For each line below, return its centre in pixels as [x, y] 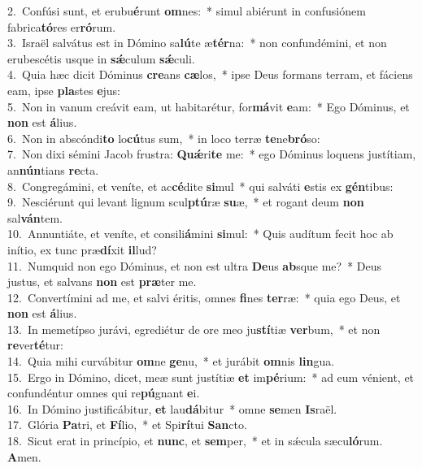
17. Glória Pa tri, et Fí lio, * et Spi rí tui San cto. [127, 425]
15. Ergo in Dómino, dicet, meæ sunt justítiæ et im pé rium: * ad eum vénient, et [211, 377]
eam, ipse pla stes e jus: [64, 90]
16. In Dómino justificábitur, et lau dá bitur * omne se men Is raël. [172, 408]
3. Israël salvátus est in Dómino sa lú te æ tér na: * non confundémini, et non [197, 43]
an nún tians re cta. [53, 169]
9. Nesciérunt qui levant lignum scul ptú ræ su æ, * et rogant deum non [186, 202]
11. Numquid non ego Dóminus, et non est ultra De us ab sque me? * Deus [195, 265]
